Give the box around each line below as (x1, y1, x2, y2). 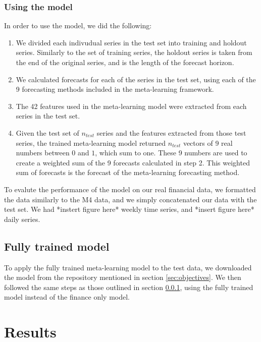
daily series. (4, 213, 40, 224)
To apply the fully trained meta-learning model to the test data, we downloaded (4, 262, 252, 272)
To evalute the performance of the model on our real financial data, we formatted (4, 184, 256, 194)
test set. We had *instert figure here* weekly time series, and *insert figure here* (4, 204, 254, 214)
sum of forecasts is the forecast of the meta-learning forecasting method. (16, 167, 240, 178)
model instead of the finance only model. (4, 292, 130, 302)
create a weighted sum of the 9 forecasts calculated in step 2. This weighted (16, 157, 250, 167)
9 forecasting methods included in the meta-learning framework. (16, 84, 214, 94)
